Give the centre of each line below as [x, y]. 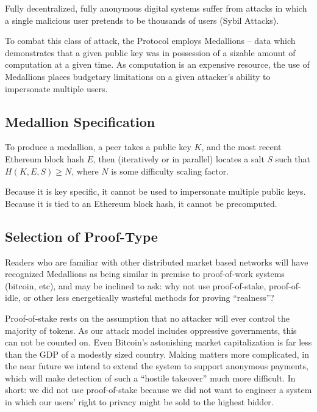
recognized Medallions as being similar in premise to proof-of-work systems [145, 274]
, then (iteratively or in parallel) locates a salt [179, 158]
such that [293, 158]
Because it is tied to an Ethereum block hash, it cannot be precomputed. [141, 203]
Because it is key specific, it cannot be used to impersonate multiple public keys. [155, 191]
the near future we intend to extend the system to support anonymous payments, [157, 366]
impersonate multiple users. [56, 88]
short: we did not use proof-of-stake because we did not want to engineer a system [158, 390]
